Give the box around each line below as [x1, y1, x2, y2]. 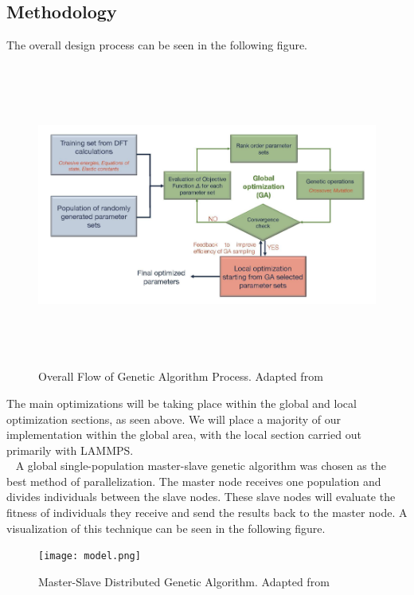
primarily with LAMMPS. [6, 441, 134, 458]
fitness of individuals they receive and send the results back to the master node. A [6, 504, 408, 521]
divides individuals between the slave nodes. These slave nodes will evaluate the [6, 488, 396, 505]
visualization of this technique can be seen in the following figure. [6, 519, 326, 536]
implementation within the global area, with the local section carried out [6, 426, 361, 443]
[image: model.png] [38, 550, 141, 562]
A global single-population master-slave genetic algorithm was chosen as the [15, 457, 386, 474]
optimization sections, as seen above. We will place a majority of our [6, 410, 341, 427]
